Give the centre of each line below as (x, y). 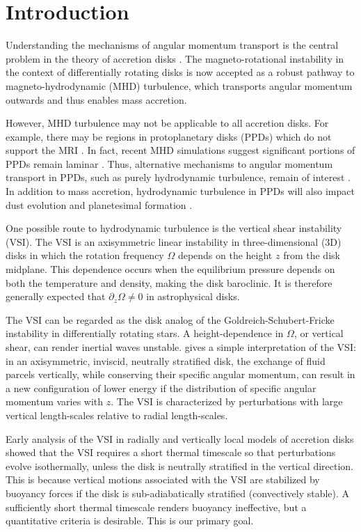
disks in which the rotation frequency (85, 255)
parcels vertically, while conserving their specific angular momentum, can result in (180, 374)
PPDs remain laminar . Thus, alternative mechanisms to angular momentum (169, 163)
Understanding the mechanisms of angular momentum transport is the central (172, 45)
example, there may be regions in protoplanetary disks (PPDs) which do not (169, 136)
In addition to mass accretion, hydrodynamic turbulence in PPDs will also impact (180, 191)
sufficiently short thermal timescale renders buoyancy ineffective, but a (156, 507)
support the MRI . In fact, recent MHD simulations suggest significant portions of (180, 150)
